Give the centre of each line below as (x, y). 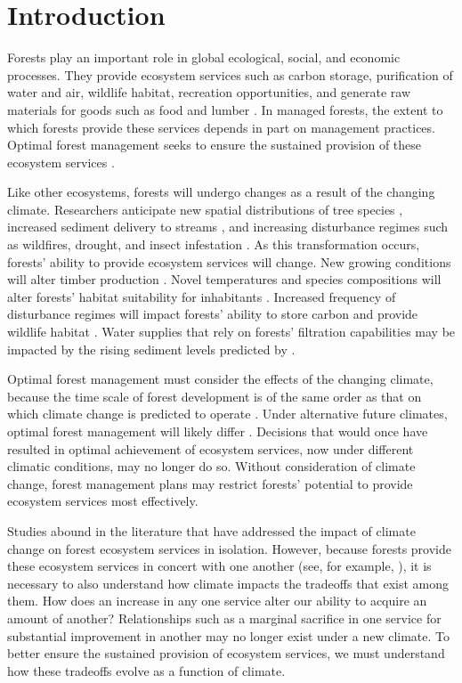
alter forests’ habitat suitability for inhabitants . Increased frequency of (202, 296)
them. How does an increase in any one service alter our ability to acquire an (217, 601)
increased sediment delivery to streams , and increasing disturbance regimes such (228, 227)
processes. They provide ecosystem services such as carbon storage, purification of (230, 74)
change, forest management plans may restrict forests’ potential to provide (210, 483)
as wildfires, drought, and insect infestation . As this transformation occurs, (214, 244)
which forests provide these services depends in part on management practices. (221, 127)
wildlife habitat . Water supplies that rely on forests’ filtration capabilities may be (231, 332)
